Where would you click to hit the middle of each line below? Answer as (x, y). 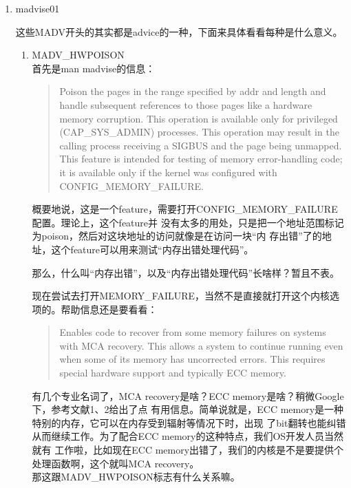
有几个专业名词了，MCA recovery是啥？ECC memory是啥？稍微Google (188, 395)
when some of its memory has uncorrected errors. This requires (192, 359)
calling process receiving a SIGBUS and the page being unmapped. (201, 145)
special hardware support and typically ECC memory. (173, 373)
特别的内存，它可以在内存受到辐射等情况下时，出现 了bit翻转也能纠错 (189, 422)
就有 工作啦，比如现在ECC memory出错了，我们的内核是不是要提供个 (188, 450)
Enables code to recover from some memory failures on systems (193, 332)
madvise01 (38, 8)
